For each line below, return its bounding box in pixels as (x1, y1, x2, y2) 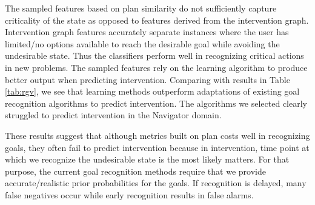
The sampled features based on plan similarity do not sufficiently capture (5, 2, 277, 14)
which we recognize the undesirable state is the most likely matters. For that (5, 153, 290, 166)
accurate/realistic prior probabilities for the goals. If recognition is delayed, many (5, 176, 307, 189)
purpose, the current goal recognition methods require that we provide (5, 164, 266, 177)
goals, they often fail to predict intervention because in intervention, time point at (5, 141, 310, 153)
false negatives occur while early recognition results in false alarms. (5, 188, 254, 201)
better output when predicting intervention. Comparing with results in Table (5, 73, 290, 86)
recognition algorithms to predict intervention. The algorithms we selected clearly (5, 96, 307, 109)
